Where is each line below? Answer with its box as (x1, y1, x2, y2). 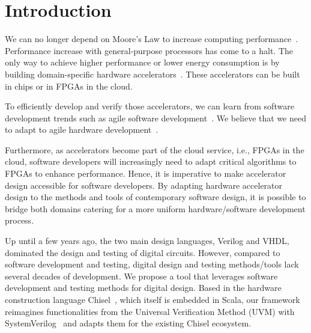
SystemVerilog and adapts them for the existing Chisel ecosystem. (5, 317, 252, 329)
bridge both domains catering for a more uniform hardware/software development (5, 202, 306, 215)
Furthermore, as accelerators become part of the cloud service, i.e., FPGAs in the (5, 143, 304, 156)
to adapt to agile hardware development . (5, 123, 159, 136)
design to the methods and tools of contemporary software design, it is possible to (5, 191, 306, 203)
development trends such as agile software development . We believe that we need (5, 111, 306, 124)
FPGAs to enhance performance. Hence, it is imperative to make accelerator (5, 167, 286, 180)
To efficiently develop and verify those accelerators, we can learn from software (5, 100, 294, 112)
